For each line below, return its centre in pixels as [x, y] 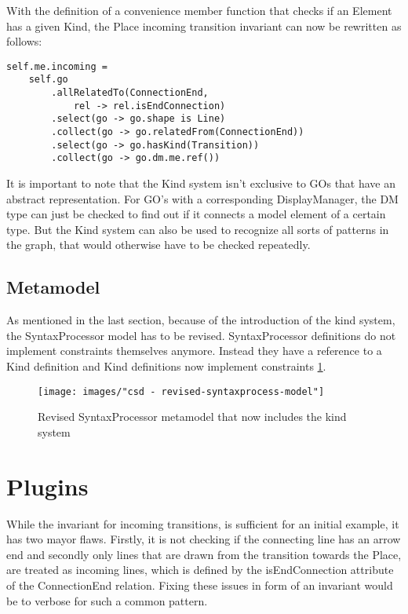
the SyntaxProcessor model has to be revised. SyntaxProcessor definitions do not [201, 335]
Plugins [47, 486]
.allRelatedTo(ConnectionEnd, [130, 93]
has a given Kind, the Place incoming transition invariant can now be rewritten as [204, 26]
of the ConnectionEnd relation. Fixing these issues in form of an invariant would [200, 585]
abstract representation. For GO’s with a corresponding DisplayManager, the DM [202, 198]
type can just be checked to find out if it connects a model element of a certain [196, 214]
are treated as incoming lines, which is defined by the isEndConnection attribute [200, 570]
